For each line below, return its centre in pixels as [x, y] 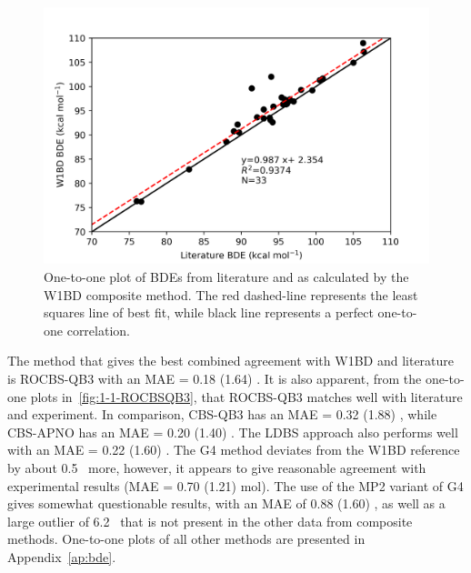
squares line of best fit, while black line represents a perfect [209, 312]
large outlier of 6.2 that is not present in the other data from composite [210, 521]
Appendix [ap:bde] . [62, 556]
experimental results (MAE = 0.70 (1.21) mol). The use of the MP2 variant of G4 [235, 485]
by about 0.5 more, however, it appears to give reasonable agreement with [217, 467]
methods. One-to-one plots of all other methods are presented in [186, 539]
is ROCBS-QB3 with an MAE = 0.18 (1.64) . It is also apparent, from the [215, 378]
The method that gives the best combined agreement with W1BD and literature [231, 361]
